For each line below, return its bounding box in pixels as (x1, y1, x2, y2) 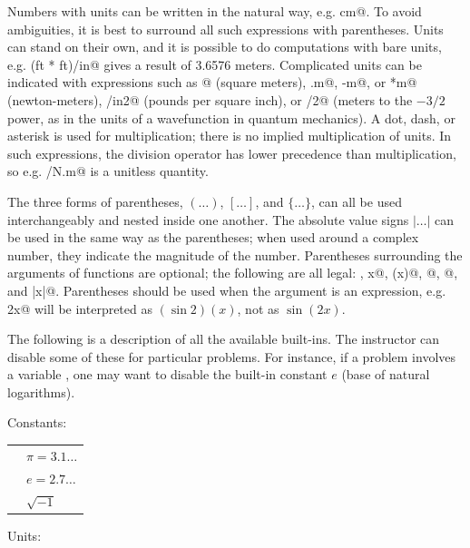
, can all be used (310, 191, 402, 210)
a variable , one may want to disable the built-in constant (7, 365, 328, 384)
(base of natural (341, 365, 430, 384)
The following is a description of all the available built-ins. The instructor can (7, 329, 440, 348)
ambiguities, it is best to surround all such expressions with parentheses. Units (7, 19, 444, 38)
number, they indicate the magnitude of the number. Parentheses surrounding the (7, 245, 463, 264)
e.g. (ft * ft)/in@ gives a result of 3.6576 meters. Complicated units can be (7, 54, 422, 73)
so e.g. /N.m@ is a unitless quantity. (7, 161, 209, 181)
